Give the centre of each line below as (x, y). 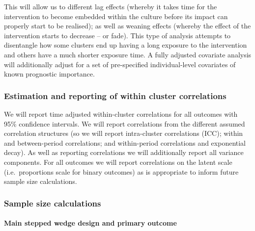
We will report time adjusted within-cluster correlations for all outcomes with (121, 114)
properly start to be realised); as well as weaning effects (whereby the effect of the (127, 26)
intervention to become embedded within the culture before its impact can (116, 16)
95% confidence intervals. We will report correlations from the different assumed (125, 123)
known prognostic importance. (49, 74)
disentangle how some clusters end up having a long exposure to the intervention (126, 45)
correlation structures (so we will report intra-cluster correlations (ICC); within (124, 133)
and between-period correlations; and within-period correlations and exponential (125, 142)
